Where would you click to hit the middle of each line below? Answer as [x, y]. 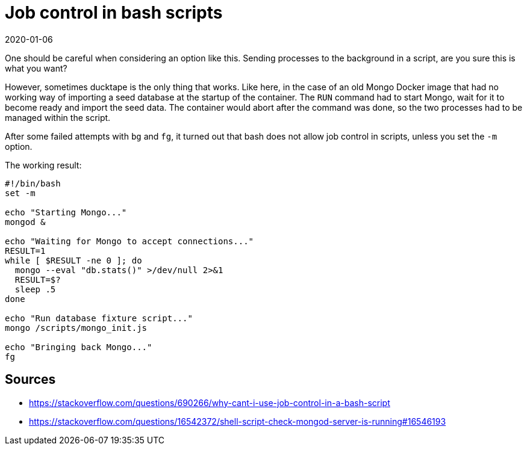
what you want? [36, 68]
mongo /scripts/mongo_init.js [76, 328]
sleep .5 [35, 289]
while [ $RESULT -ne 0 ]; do [73, 260]
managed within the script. [58, 117]
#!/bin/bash [33, 183]
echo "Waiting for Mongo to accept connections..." [129, 241]
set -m [20, 193]
